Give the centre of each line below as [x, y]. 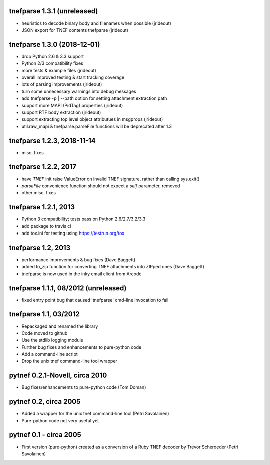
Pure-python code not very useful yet [60, 420]
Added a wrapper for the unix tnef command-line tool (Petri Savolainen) [95, 414]
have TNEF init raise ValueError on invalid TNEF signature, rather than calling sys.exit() [111, 179]
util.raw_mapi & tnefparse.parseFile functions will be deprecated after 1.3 [97, 126]
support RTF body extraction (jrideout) [61, 112]
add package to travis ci [46, 226]
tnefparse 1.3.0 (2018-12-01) [55, 44]
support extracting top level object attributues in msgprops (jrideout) [92, 119]
